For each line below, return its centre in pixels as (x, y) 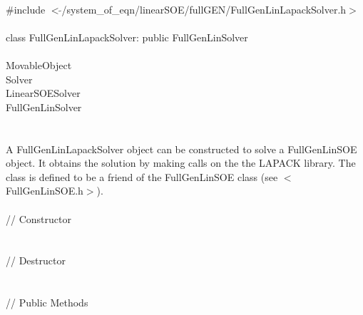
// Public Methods (47, 303)
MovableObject (39, 64)
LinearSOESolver (43, 93)
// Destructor (36, 260)
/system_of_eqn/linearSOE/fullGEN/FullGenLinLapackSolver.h (204, 9)
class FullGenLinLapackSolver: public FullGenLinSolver (127, 37)
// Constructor (39, 218)
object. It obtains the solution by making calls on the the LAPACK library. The (181, 163)
